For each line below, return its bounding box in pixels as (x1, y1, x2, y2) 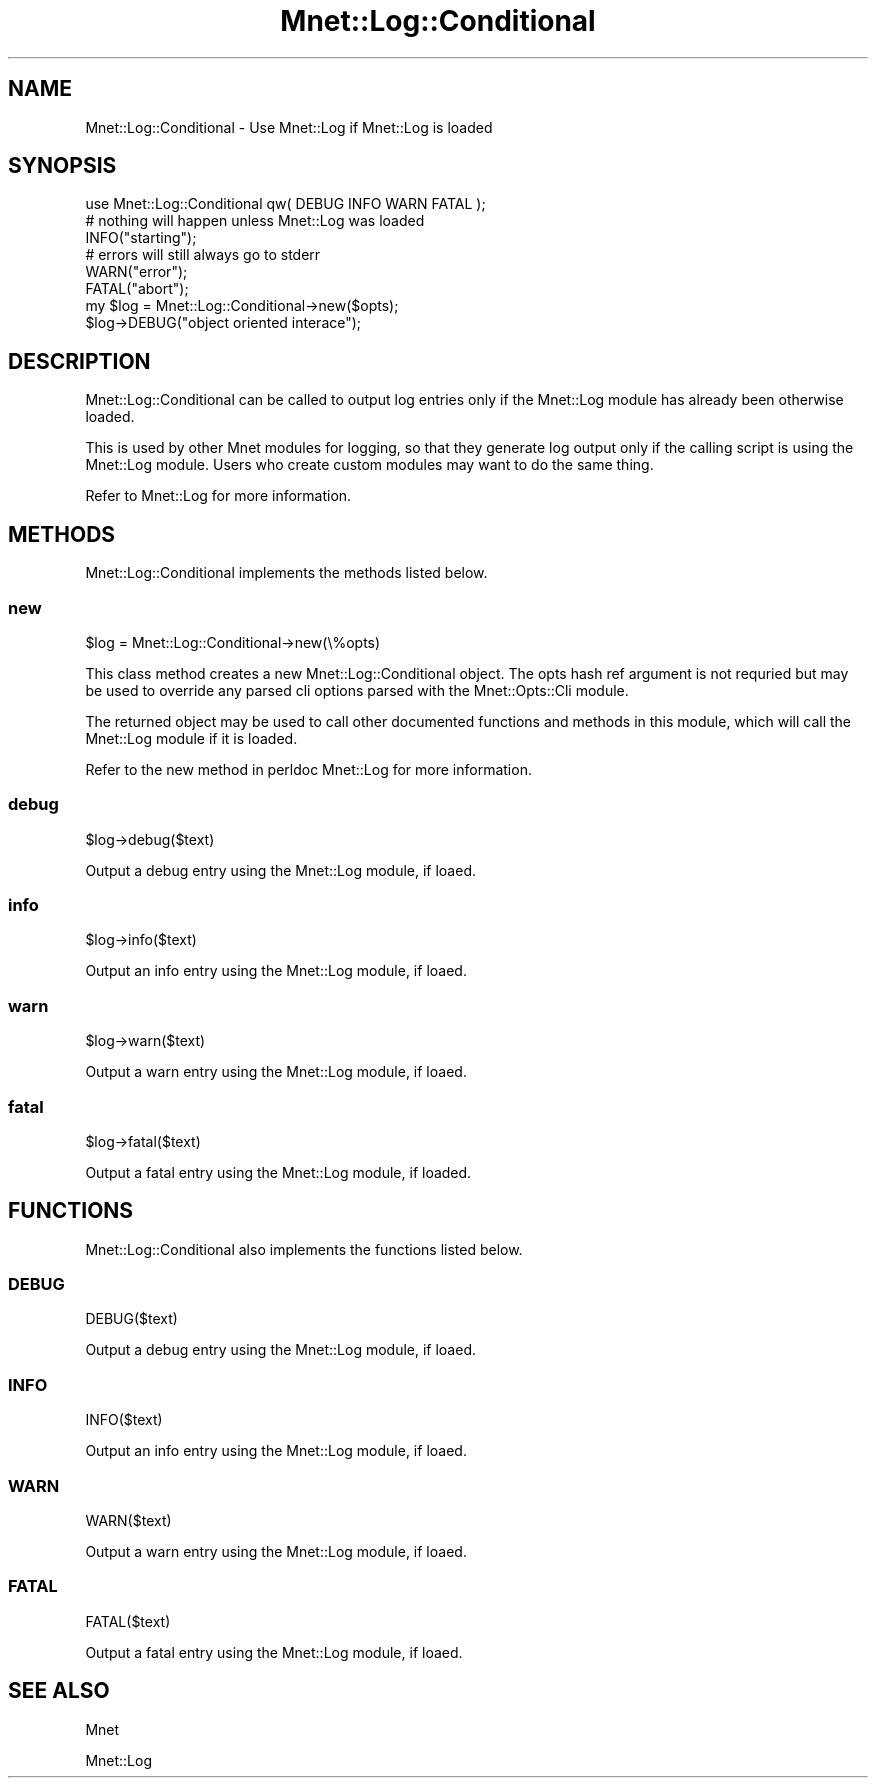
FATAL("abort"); (85, 280, 189, 298)
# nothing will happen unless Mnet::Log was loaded (85, 212, 425, 230)
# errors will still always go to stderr (85, 246, 321, 264)
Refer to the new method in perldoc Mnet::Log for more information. (85, 760, 532, 778)
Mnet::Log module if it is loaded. (85, 729, 298, 747)
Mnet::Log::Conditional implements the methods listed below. (85, 564, 488, 582)
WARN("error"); (85, 263, 188, 281)
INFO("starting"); (85, 229, 197, 247)
